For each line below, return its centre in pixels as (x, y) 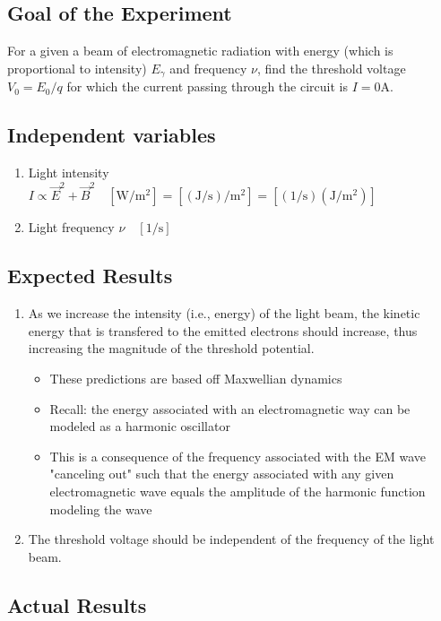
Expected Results (90, 276)
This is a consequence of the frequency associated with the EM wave (238, 456)
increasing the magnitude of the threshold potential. (171, 348)
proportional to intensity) (77, 68)
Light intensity (69, 172)
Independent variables (112, 135)
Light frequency (71, 227)
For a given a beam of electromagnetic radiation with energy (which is (200, 51)
